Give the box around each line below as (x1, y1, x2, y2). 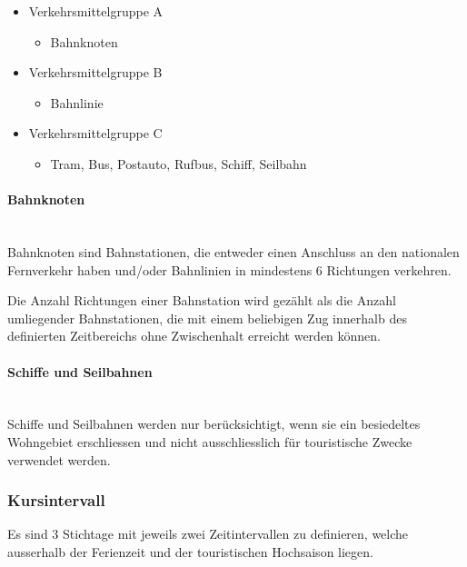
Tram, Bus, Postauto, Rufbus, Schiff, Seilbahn (50, 154, 307, 173)
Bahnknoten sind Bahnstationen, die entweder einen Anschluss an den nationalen (7, 242, 460, 261)
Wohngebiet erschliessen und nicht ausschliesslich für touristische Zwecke (7, 432, 412, 451)
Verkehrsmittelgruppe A (28, 2, 164, 20)
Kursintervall (7, 489, 105, 512)
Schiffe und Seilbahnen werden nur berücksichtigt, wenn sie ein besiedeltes (7, 414, 421, 433)
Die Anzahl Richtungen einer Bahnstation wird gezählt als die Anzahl (7, 291, 396, 310)
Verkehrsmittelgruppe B (28, 63, 163, 82)
